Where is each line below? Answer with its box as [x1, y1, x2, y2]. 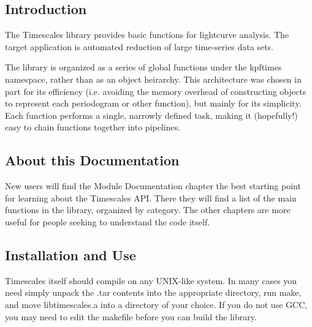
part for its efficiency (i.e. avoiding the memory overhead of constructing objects [5, 85, 306, 97]
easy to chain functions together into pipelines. [5, 121, 181, 133]
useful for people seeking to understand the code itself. [5, 215, 210, 228]
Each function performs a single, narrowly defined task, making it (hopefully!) [5, 108, 298, 121]
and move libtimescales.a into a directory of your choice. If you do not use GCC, [5, 298, 308, 310]
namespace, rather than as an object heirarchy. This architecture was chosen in [5, 72, 302, 85]
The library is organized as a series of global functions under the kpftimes [5, 61, 282, 73]
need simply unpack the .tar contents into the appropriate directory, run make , [5, 286, 302, 299]
